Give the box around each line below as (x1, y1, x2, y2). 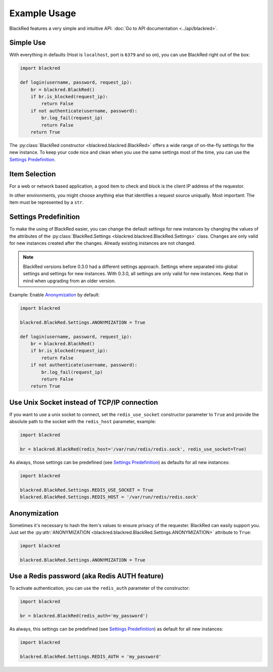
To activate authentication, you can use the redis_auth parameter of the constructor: (9, 585, 190, 591)
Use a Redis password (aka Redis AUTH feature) (9, 572, 164, 580)
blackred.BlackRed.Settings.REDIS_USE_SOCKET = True (20, 487, 154, 493)
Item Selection (9, 170, 56, 178)
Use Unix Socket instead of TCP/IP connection (9, 398, 158, 406)
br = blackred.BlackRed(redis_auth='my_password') (20, 613, 149, 619)
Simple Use (9, 39, 46, 47)
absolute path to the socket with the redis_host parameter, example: (9, 419, 156, 425)
